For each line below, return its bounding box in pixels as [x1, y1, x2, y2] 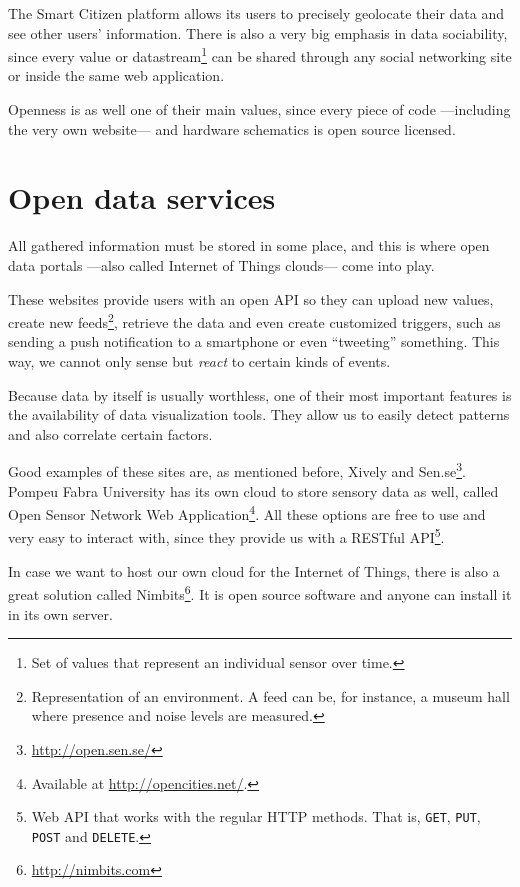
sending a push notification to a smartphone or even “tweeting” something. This [8, 331, 500, 352]
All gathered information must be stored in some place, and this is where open [8, 235, 490, 256]
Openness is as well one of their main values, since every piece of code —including [8, 99, 511, 120]
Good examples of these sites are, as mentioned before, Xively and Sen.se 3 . [8, 458, 466, 481]
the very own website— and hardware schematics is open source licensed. [8, 118, 456, 139]
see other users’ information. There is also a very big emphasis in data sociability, [8, 22, 508, 43]
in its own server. [8, 603, 113, 624]
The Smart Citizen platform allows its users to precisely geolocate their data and [8, 3, 504, 23]
